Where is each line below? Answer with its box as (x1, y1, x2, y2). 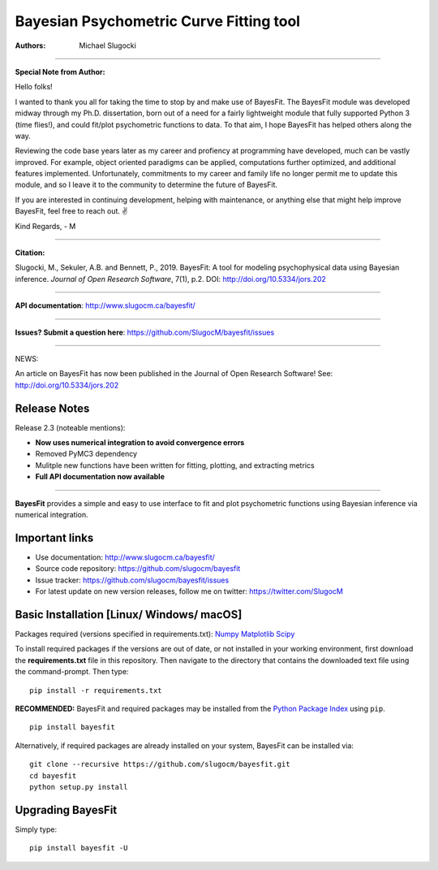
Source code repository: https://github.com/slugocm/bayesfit (35, 564, 241, 574)
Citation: (15, 248, 45, 258)
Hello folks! (15, 82, 53, 92)
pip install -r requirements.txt (29, 686, 162, 695)
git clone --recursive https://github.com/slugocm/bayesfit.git (29, 760, 291, 769)
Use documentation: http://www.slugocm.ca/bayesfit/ (35, 552, 215, 562)
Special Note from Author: (15, 67, 105, 76)
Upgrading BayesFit (15, 803, 118, 816)
